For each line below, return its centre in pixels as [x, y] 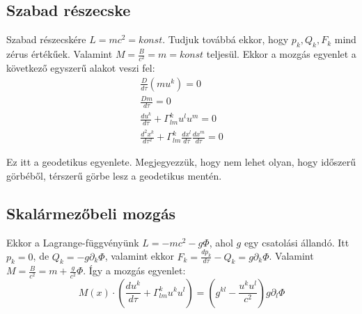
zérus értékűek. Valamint [60, 54]
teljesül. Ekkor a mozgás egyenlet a [281, 54]
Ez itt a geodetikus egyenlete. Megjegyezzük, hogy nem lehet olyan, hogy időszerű [181, 162]
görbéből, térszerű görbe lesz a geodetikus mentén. [114, 175]
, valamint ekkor [139, 256]
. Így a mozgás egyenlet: [134, 270]
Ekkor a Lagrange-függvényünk [73, 242]
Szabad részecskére [46, 39]
